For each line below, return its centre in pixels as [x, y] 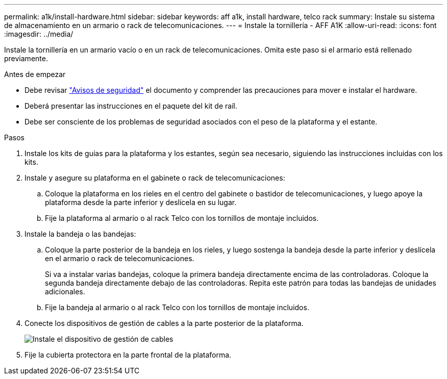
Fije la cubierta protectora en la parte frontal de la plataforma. [128, 355]
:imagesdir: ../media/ [39, 34]
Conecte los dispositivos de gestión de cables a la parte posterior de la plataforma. [164, 323]
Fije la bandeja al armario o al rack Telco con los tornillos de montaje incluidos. [177, 307]
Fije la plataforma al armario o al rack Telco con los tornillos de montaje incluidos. [182, 218]
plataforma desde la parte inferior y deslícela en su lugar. [141, 202]
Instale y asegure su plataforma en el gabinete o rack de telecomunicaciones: [155, 178]
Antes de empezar [35, 74]
